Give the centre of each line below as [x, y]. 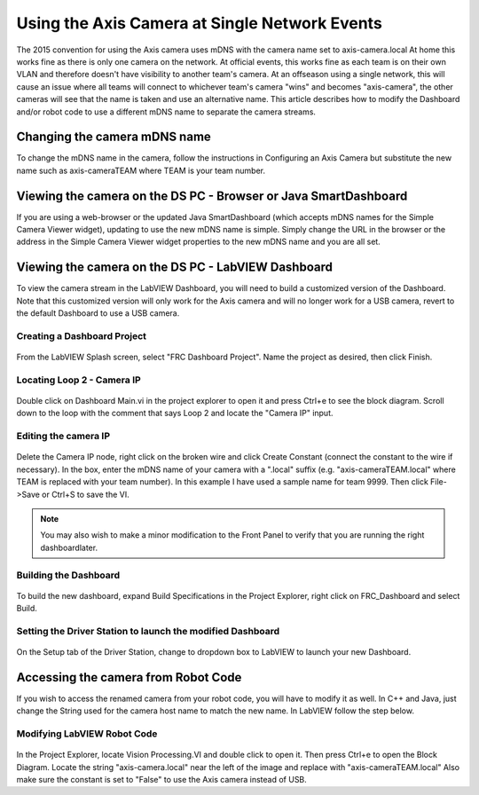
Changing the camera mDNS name [114, 137]
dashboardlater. [69, 547]
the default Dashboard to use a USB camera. [98, 313]
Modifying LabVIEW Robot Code [87, 734]
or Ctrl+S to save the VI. [85, 494]
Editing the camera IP [63, 437]
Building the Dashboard [68, 575]
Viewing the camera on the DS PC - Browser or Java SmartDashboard [212, 196]
